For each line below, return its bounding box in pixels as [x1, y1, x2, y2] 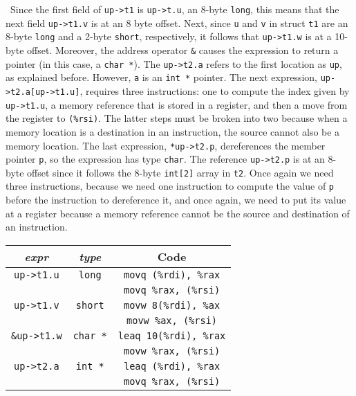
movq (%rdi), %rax [123, 269, 221, 280]
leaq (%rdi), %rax [123, 360, 221, 372]
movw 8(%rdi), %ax [123, 299, 221, 311]
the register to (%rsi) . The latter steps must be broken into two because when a [6, 111, 348, 125]
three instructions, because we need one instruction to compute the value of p [6, 179, 335, 193]
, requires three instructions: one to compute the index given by [79, 83, 350, 98]
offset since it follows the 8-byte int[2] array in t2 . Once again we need [27, 165, 334, 179]
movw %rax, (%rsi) [123, 345, 221, 357]
